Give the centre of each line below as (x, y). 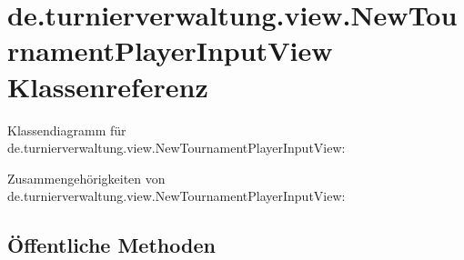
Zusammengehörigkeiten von (86, 178)
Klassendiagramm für (67, 130)
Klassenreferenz (108, 86)
